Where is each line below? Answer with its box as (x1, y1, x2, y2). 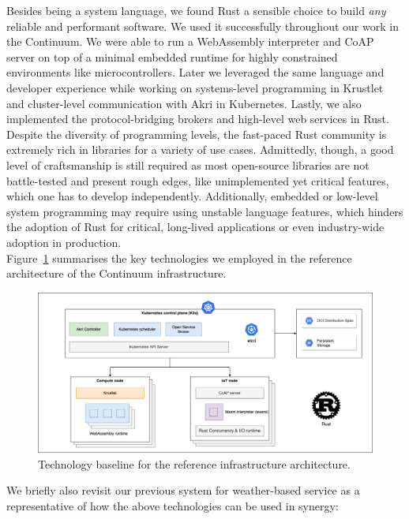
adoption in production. (6, 233, 122, 250)
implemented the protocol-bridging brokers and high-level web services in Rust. (6, 110, 389, 127)
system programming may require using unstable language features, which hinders (6, 203, 403, 219)
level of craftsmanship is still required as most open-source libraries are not (6, 156, 370, 173)
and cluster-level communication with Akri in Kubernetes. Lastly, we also (6, 95, 362, 111)
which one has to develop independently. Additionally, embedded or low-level (6, 188, 378, 204)
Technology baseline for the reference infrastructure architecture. (38, 455, 351, 472)
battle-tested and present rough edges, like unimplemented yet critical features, (6, 172, 389, 189)
